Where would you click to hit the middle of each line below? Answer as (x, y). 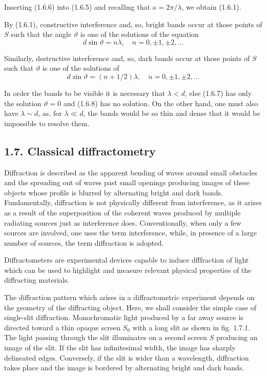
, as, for (50, 113)
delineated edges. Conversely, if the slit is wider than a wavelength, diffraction (127, 357)
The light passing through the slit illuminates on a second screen (106, 337)
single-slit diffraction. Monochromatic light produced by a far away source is (124, 317)
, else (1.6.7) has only (218, 93)
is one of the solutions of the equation (139, 34)
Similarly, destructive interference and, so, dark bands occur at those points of (127, 58)
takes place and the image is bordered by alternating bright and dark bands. (124, 368)
